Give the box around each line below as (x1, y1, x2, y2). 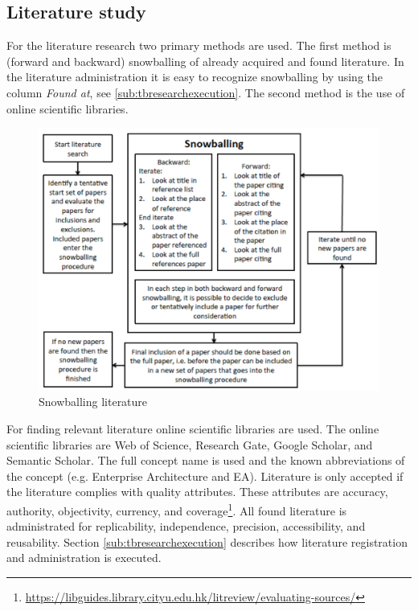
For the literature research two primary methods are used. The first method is (6, 37, 391, 54)
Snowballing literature (39, 393, 148, 410)
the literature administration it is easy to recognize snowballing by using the (6, 68, 383, 85)
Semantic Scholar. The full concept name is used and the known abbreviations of (6, 452, 405, 469)
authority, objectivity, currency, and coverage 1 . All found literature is (6, 500, 347, 519)
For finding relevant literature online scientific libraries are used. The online (6, 420, 379, 437)
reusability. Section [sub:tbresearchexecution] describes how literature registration (6, 533, 408, 550)
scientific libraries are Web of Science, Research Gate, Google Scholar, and (6, 436, 373, 453)
